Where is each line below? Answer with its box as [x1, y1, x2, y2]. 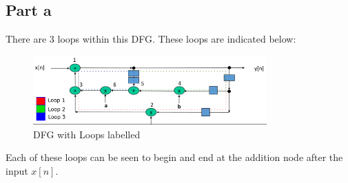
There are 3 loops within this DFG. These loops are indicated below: [6, 32, 296, 46]
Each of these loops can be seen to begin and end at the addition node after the [6, 150, 343, 164]
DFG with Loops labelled [33, 127, 141, 141]
